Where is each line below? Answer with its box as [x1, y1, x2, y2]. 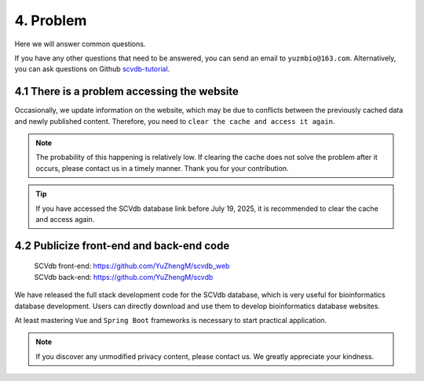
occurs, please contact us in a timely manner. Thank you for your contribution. [35, 163, 290, 172]
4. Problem [14, 12, 87, 29]
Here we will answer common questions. [14, 39, 146, 49]
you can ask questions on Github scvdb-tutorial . [14, 64, 170, 74]
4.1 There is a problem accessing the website [14, 85, 239, 98]
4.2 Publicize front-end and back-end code [14, 239, 230, 252]
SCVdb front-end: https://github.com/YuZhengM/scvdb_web [34, 261, 230, 270]
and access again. [35, 214, 95, 223]
